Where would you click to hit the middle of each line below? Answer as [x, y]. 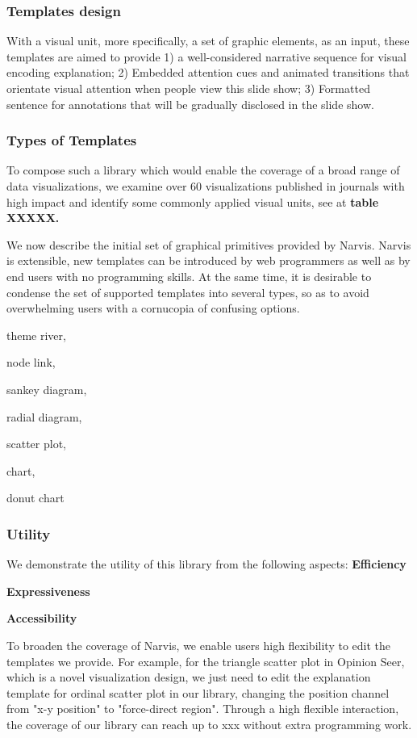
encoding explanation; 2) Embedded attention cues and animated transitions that [208, 72]
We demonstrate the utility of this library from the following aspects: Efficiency [206, 564]
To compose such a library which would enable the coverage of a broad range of [203, 170]
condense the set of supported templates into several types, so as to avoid [188, 292]
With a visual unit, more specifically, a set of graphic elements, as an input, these [208, 41]
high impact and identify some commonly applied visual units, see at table [193, 201]
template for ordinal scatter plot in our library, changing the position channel [198, 692]
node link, [31, 362]
